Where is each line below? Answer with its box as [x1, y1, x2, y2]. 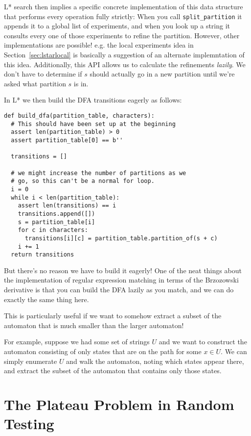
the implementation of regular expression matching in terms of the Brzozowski [4, 275, 239, 285]
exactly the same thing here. [4, 294, 89, 304]
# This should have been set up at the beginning [11, 120, 176, 128]
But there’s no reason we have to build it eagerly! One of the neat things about [4, 265, 242, 275]
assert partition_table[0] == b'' [11, 136, 123, 144]
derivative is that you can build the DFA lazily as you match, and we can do [4, 284, 234, 294]
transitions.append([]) [18, 210, 95, 217]
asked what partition [4, 78, 66, 88]
